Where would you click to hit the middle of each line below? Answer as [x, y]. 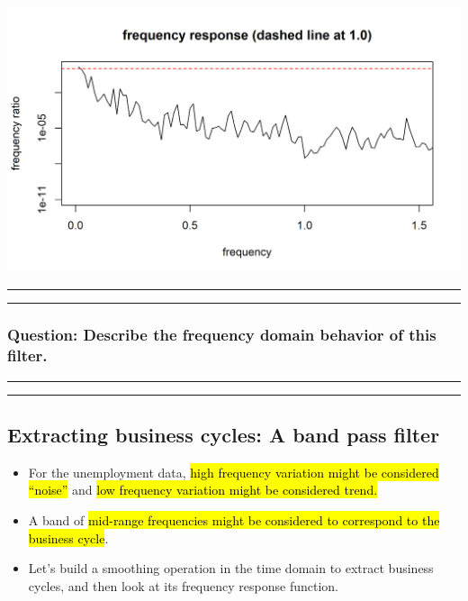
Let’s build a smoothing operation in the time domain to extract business [231, 568]
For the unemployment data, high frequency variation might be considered [234, 472]
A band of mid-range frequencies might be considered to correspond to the [234, 519]
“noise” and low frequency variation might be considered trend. [203, 490]
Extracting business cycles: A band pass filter [224, 434]
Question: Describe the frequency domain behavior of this [222, 335]
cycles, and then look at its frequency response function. [183, 585]
